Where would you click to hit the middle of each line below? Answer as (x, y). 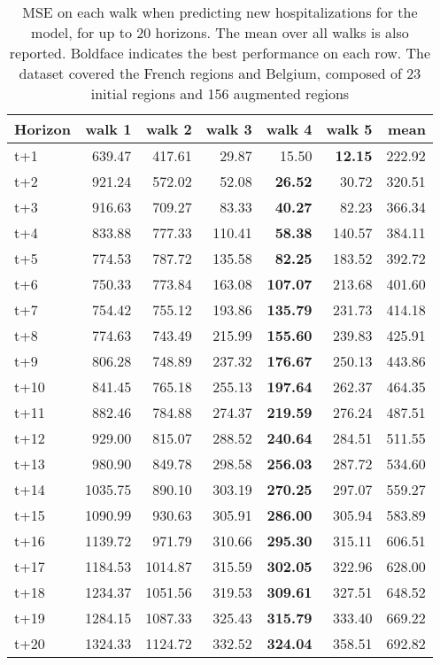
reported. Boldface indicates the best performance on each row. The (220, 53)
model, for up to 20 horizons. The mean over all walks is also (220, 32)
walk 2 (169, 129)
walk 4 (289, 129)
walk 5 (349, 129)
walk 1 (108, 129)
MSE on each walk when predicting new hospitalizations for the (220, 12)
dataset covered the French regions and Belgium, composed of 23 (220, 73)
